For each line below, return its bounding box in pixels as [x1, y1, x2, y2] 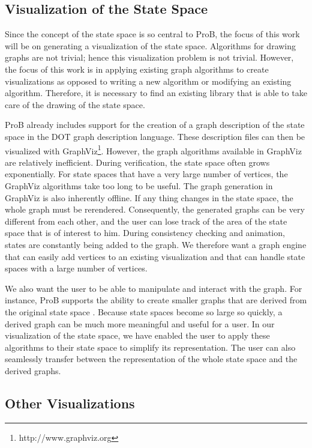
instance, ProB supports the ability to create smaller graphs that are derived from [5, 294, 307, 306]
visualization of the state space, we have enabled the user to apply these [5, 329, 270, 342]
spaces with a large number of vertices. [5, 262, 148, 274]
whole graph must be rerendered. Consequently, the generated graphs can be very [5, 203, 305, 216]
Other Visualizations [5, 393, 135, 412]
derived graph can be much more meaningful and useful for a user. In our [5, 317, 275, 330]
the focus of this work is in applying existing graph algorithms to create [5, 62, 269, 75]
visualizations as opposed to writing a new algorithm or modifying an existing [5, 74, 292, 87]
